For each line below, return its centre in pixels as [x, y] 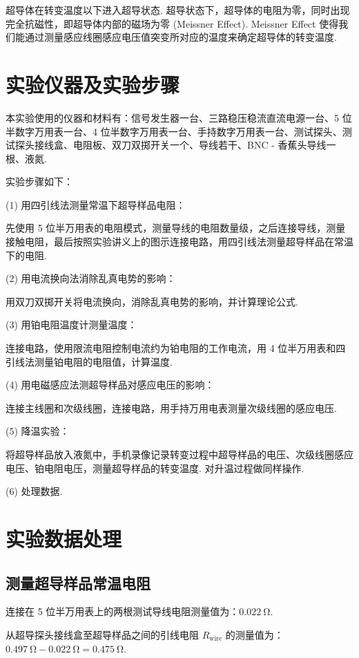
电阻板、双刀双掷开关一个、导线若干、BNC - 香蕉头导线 [200, 145]
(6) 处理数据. [34, 491]
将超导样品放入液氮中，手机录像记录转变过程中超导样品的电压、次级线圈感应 [179, 454]
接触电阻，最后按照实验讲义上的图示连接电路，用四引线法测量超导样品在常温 [179, 242]
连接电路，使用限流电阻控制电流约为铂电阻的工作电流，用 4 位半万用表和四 [176, 348]
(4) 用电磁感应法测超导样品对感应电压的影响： [110, 385]
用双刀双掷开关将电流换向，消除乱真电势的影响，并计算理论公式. [152, 301]
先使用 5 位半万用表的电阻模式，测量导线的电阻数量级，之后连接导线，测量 [176, 228]
